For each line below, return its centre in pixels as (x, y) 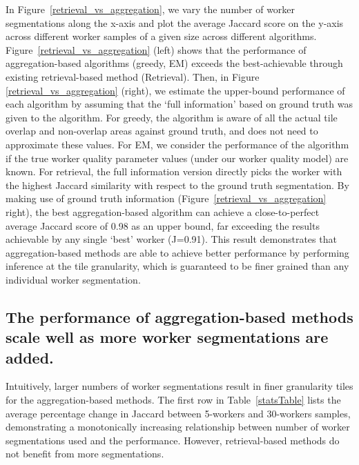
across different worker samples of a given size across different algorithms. (161, 36)
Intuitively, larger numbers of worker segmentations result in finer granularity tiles (179, 386)
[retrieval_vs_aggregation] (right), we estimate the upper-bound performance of (175, 90)
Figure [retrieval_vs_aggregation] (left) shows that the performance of (156, 49)
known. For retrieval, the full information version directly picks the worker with (174, 171)
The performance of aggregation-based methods (179, 316)
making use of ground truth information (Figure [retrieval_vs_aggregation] (166, 198)
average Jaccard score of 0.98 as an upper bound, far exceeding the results (163, 225)
